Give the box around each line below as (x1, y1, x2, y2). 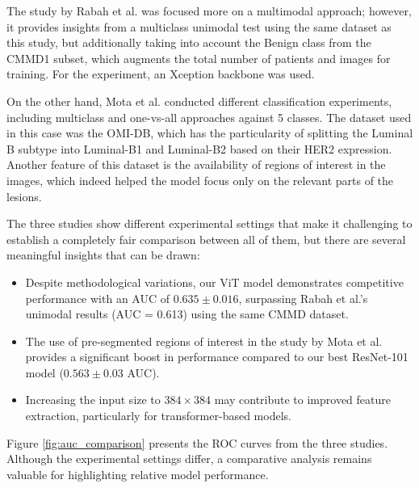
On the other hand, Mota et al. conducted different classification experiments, (6, 92, 392, 109)
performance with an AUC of (25, 289, 170, 306)
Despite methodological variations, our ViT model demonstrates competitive (25, 273, 404, 290)
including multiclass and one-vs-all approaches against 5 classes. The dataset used (6, 108, 412, 125)
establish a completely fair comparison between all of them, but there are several (6, 230, 406, 247)
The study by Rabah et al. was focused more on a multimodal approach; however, (6, 2, 412, 19)
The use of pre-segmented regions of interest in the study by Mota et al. (25, 332, 383, 349)
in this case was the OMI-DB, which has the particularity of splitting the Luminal (6, 124, 413, 141)
